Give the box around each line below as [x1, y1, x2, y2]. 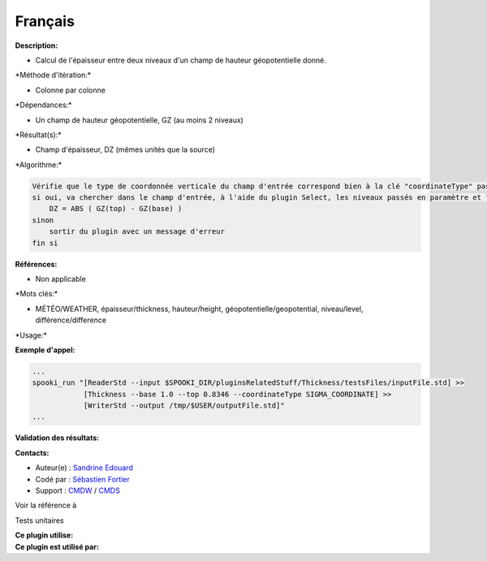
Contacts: [15, 447, 50, 458]
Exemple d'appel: [15, 345, 75, 355]
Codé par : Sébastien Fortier [35, 474, 130, 484]
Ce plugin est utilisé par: [15, 542, 99, 551]
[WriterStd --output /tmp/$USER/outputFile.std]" [83, 401, 285, 410]
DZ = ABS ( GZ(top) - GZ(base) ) [49, 204, 183, 214]
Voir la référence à [15, 500, 77, 511]
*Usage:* [15, 330, 48, 340]
